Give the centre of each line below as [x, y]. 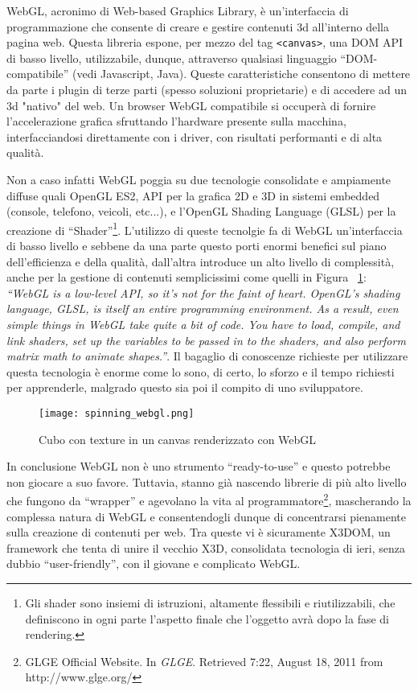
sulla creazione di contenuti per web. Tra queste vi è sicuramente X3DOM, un [199, 532]
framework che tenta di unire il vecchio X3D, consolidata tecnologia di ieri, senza [206, 547]
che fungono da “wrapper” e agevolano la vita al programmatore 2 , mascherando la [209, 500]
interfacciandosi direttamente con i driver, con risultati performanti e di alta [195, 136]
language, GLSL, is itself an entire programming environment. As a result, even [203, 308]
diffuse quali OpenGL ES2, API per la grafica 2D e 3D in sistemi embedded [193, 195]
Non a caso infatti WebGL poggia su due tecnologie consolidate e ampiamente [199, 179]
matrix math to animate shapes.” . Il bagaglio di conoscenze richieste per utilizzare [207, 356]
